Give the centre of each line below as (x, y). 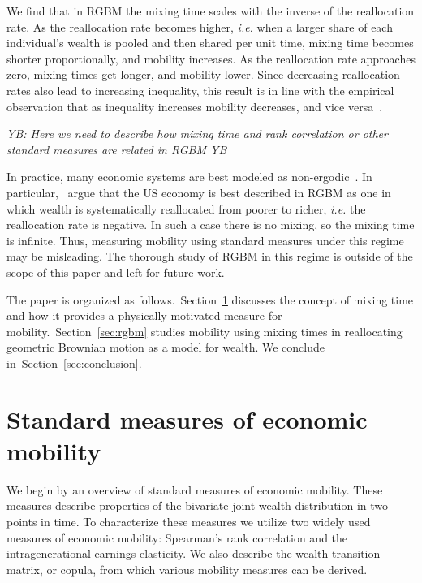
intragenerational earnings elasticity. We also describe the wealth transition (194, 553)
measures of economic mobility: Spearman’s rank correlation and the (177, 537)
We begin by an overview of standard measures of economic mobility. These (195, 489)
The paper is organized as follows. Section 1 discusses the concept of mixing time (210, 299)
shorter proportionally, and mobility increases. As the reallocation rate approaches (211, 58)
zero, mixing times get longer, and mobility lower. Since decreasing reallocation (203, 74)
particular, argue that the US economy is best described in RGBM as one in (199, 192)
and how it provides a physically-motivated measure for (144, 315)
